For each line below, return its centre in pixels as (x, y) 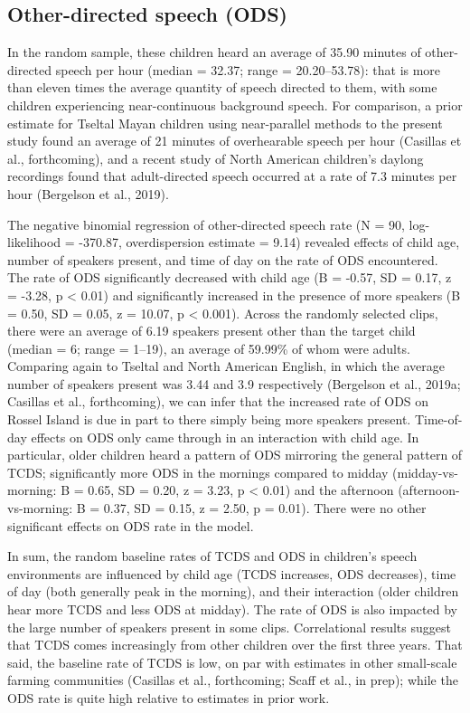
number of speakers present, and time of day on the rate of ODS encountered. (223, 259)
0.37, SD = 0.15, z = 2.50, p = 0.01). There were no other (265, 508)
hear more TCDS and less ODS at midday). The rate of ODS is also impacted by (232, 609)
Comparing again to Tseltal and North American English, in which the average (226, 366)
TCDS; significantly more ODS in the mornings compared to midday (198, 472)
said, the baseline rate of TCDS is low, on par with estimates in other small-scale (232, 662)
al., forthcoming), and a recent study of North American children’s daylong (216, 158)
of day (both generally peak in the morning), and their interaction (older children (233, 591)
